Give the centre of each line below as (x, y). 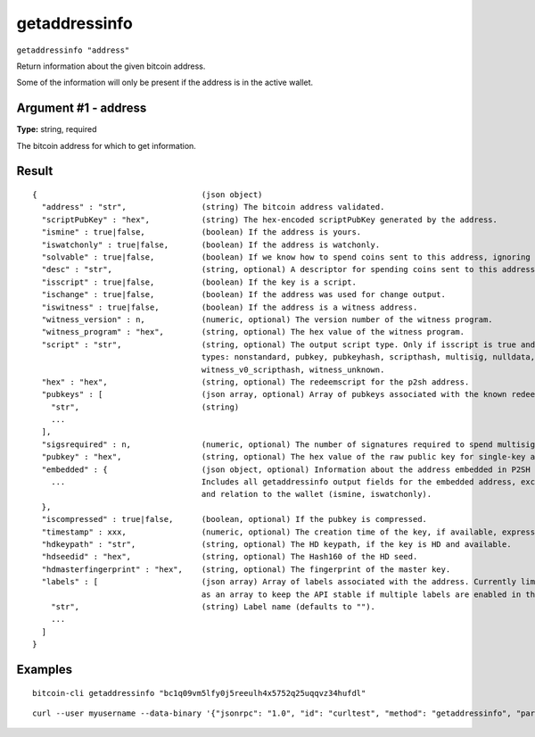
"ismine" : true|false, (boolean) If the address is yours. (202, 232)
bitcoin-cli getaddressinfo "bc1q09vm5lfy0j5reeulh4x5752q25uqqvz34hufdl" (199, 693)
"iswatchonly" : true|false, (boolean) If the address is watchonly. (211, 244)
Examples (45, 669)
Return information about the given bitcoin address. (111, 66)
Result (35, 171)
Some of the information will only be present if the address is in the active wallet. (165, 83)
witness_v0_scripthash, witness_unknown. (293, 369)
